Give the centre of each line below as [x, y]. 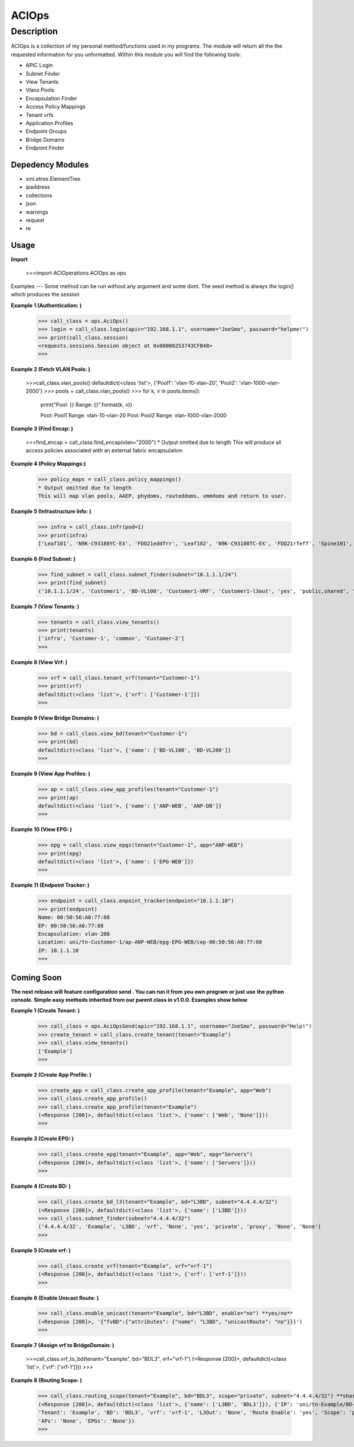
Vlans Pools [40, 90]
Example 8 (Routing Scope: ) [47, 1380]
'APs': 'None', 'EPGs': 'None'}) [86, 1421]
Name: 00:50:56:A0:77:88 [74, 917]
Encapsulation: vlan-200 [74, 934]
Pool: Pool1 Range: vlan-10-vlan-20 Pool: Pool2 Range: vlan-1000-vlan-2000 [134, 415]
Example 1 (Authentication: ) [46, 305]
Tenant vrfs [40, 115]
